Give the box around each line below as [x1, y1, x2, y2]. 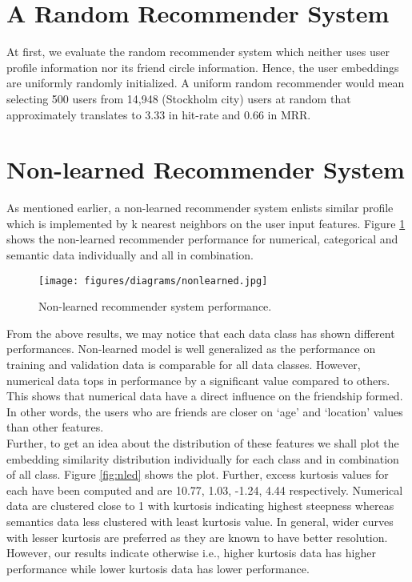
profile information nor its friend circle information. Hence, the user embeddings [6, 58, 399, 75]
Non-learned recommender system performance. [38, 298, 272, 315]
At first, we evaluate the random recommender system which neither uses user [6, 43, 390, 60]
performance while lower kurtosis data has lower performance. [6, 560, 310, 576]
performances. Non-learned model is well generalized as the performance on [6, 340, 376, 357]
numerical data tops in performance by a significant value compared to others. [6, 371, 390, 388]
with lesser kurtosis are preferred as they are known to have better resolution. [6, 528, 388, 545]
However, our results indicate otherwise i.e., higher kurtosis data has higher [6, 544, 376, 561]
